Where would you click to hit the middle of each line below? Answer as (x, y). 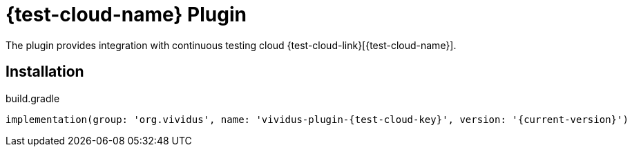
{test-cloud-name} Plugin (126, 15)
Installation (45, 72)
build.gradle (33, 98)
